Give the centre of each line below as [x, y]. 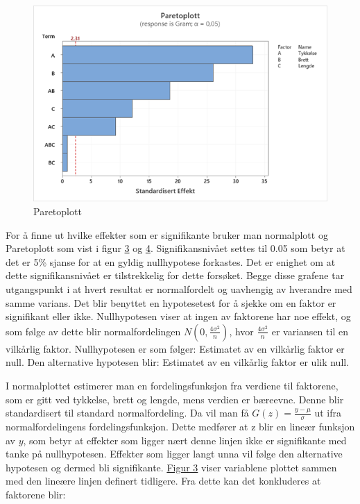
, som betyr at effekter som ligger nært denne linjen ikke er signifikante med [185, 440]
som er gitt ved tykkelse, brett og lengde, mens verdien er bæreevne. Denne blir [175, 399]
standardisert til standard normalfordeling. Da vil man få [127, 413]
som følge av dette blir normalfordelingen [93, 331]
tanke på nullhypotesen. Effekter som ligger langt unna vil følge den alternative [174, 454]
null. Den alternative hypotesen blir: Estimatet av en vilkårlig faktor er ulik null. [178, 362]
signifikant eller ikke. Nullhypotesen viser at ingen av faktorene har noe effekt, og [178, 316]
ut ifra [328, 413]
